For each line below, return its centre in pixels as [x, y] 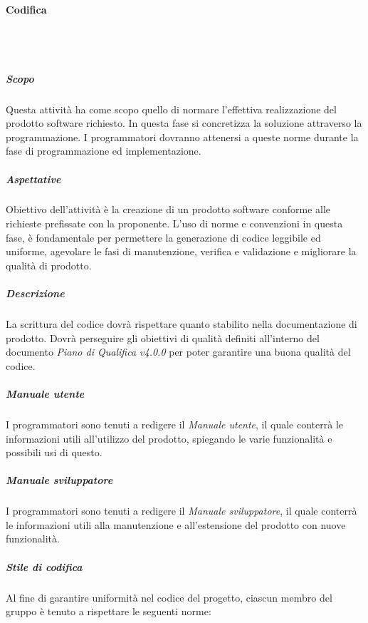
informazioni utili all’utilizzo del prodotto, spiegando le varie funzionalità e [169, 438]
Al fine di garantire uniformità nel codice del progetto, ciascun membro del [169, 597]
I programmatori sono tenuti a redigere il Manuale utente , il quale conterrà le [174, 424]
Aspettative [33, 179]
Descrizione [35, 293]
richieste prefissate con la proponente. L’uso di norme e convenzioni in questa [174, 223]
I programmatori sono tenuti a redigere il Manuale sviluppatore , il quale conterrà [182, 511]
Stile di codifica [44, 566]
